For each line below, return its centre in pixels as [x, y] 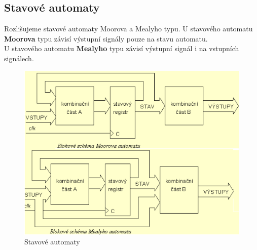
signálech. [19, 58]
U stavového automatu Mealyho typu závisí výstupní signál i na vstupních [122, 48]
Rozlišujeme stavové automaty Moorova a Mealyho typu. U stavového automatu [128, 29]
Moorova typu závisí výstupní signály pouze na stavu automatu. [106, 38]
